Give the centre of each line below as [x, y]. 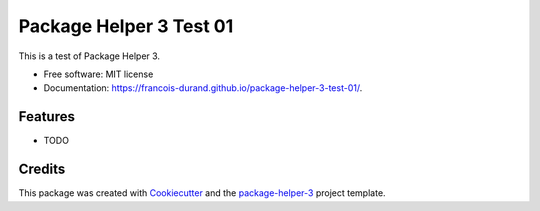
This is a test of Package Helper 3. [89, 56]
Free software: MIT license [98, 74]
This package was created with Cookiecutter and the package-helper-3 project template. [202, 193]
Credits [42, 169]
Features [46, 116]
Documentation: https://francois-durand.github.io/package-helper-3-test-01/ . [203, 88]
